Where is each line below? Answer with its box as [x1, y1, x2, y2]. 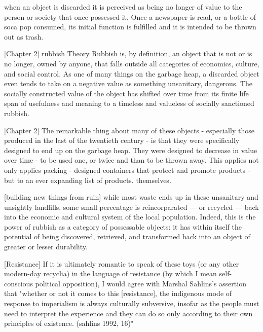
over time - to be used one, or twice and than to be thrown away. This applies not [4, 155, 259, 165]
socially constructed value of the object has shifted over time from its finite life [4, 88, 249, 98]
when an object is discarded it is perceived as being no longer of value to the [4, 2, 242, 12]
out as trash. [4, 31, 44, 42]
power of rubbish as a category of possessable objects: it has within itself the [4, 221, 242, 232]
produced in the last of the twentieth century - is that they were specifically [4, 135, 240, 145]
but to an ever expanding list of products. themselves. [4, 174, 171, 185]
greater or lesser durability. [4, 241, 88, 252]
